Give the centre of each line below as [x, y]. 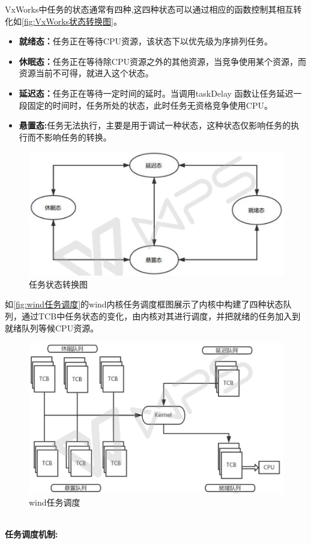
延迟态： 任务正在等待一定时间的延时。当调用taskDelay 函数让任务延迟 [156, 93]
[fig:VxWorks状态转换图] [68, 21]
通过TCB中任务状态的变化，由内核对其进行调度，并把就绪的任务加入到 [161, 316]
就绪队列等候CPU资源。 [52, 328]
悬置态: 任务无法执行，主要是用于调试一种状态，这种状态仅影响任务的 [155, 125]
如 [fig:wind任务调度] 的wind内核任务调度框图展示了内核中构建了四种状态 [144, 304]
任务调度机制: [32, 534]
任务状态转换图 [58, 284]
